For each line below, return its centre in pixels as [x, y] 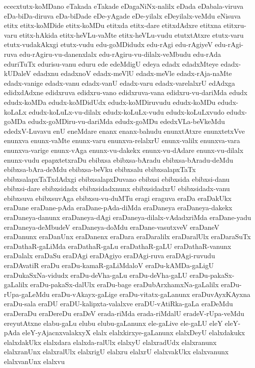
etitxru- [235, 25]
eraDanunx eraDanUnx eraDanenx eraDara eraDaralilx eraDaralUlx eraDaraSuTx [127, 236]
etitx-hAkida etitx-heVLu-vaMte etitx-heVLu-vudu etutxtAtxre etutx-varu [131, 35]
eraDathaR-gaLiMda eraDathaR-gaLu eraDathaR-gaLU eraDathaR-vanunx [118, 246]
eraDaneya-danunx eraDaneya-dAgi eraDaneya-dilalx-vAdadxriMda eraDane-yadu [128, 217]
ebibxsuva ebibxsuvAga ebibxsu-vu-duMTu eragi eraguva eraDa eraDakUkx [118, 198]
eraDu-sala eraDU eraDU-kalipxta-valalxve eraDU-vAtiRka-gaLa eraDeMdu [118, 304]
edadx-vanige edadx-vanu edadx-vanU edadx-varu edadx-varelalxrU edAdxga [120, 83]
